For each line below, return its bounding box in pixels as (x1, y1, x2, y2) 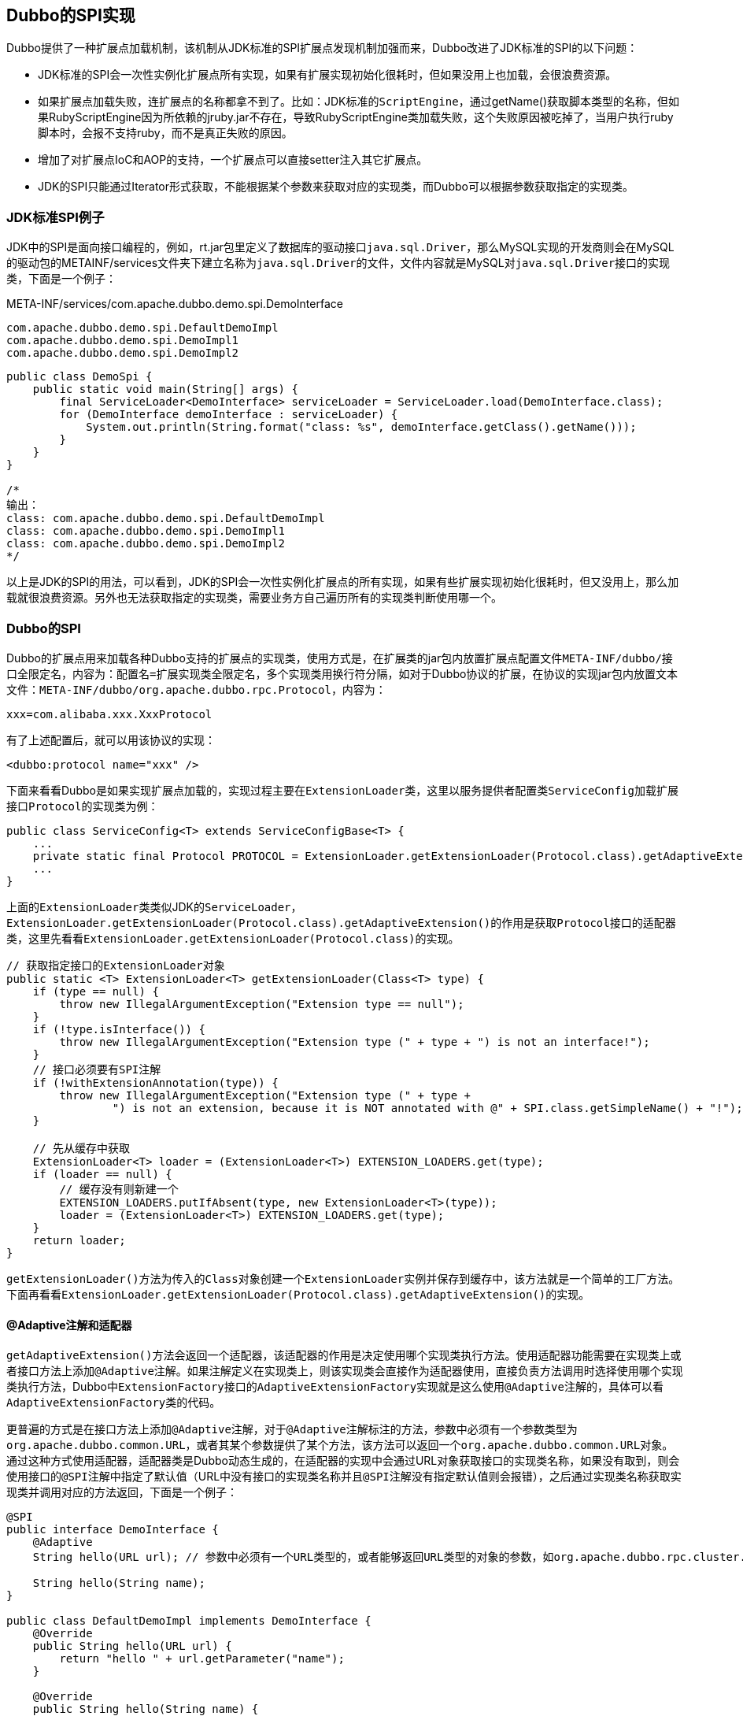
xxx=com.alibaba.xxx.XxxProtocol (6, 707, 213, 721)
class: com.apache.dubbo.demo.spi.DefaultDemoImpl (6, 512, 325, 525)
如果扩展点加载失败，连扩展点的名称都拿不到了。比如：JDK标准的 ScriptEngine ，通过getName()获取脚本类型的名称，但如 (38, 95, 680, 109)
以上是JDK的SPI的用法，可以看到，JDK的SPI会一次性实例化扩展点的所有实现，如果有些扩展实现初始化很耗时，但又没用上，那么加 (6, 575, 679, 589)
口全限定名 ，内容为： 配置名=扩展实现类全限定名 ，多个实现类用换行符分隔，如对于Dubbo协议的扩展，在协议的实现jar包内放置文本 (6, 666, 678, 680)
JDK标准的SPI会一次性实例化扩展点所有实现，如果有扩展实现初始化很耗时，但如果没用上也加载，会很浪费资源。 (38, 68, 617, 82)
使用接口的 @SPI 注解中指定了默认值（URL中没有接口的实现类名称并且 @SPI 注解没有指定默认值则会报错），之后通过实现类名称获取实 (6, 1470, 682, 1484)
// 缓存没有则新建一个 (59, 1182, 179, 1195)
